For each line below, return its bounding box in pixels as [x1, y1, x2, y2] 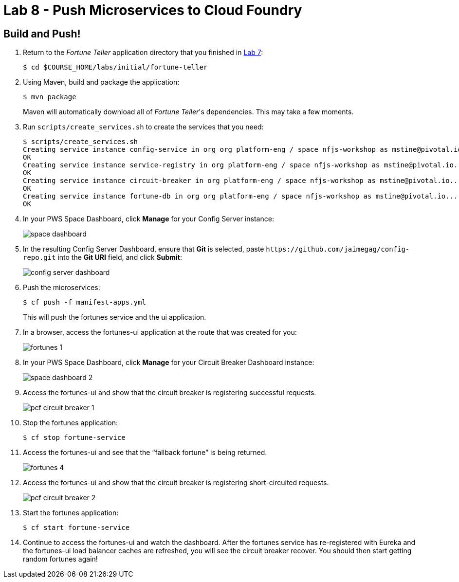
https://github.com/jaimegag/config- [266, 245, 410, 254]
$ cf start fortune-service [23, 524, 130, 532]
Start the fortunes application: [23, 509, 119, 517]
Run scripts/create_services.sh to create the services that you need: [23, 123, 264, 131]
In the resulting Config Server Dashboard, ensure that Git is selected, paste [23, 245, 264, 254]
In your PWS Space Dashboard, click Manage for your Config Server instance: [23, 215, 274, 223]
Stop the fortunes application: [23, 418, 118, 427]
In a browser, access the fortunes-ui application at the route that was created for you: [23, 328, 297, 337]
